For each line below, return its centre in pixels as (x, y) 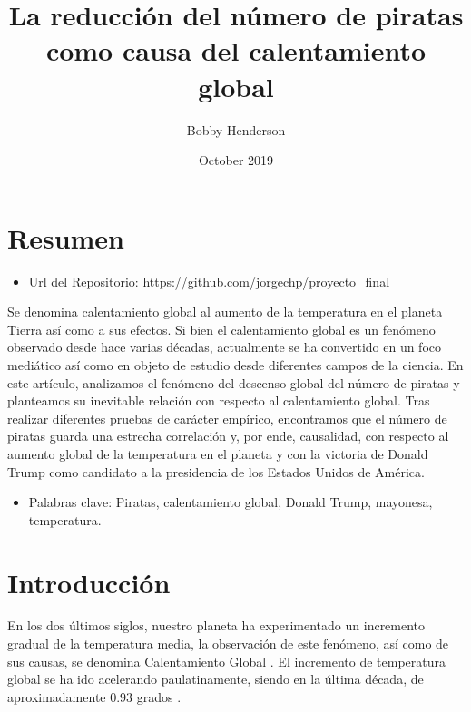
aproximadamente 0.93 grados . (94, 696)
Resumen (66, 237)
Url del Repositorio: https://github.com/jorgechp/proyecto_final (209, 281)
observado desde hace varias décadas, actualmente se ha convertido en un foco (225, 347)
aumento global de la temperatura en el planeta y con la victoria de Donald (218, 453)
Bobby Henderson (236, 129)
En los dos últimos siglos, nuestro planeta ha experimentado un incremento (216, 625)
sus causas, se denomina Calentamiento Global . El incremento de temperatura (226, 661)
